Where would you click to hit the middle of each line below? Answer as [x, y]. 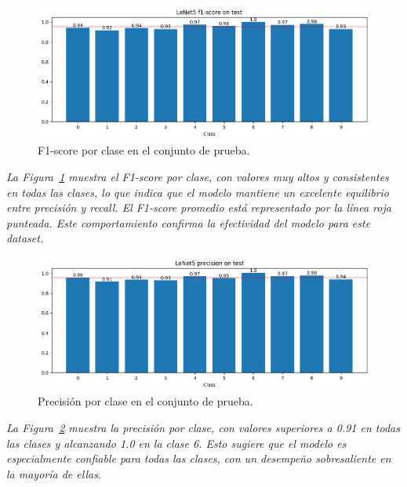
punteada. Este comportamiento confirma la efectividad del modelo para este [189, 222]
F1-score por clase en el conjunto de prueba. [144, 150]
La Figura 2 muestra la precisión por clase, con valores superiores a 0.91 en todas [203, 428]
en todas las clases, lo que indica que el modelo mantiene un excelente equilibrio [198, 192]
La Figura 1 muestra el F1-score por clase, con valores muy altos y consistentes [198, 177]
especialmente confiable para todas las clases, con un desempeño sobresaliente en [199, 458]
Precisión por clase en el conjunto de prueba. [145, 401]
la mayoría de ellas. [54, 473]
